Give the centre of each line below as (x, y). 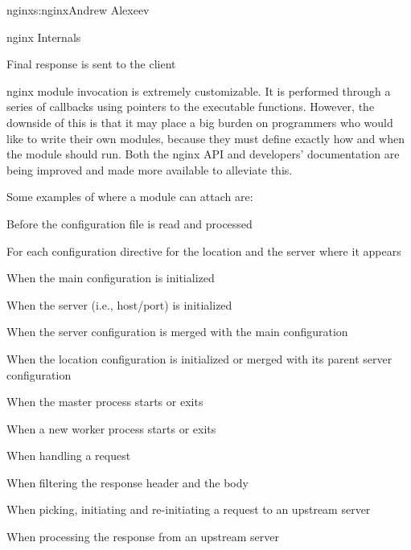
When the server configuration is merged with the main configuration (177, 332)
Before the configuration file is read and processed (129, 223)
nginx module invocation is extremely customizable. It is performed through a (199, 90)
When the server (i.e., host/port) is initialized (119, 304)
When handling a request (69, 456)
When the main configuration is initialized (111, 278)
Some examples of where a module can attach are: (130, 197)
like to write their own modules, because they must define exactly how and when (205, 138)
